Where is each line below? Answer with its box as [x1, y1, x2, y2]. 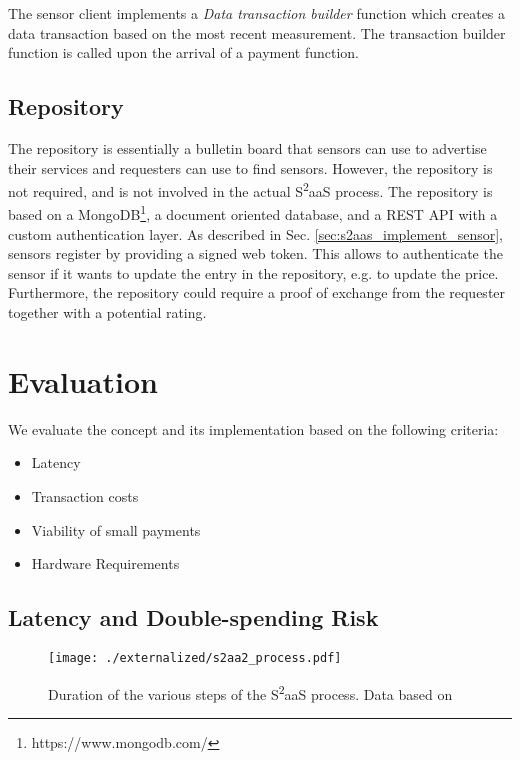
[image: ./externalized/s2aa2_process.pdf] [48, 650, 342, 665]
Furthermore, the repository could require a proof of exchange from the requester [8, 282, 506, 303]
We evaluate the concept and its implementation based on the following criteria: [8, 418, 499, 439]
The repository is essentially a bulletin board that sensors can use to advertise [8, 137, 487, 158]
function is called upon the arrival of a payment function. [8, 42, 359, 63]
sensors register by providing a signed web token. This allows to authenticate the [8, 243, 503, 264]
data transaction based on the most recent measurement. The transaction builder [8, 22, 506, 43]
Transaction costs [31, 485, 139, 506]
